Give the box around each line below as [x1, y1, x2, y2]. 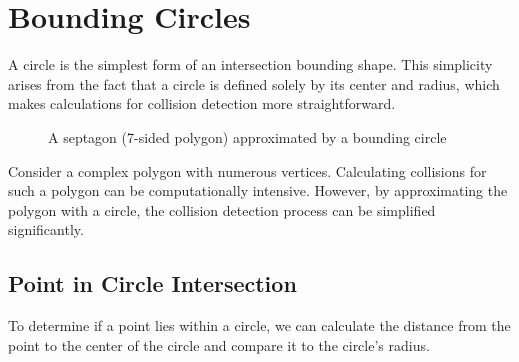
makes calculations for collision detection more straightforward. [8, 93, 396, 114]
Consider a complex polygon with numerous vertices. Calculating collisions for [8, 160, 487, 181]
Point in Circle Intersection [8, 268, 297, 299]
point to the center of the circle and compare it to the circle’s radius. [8, 334, 430, 355]
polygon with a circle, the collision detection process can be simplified [8, 199, 436, 220]
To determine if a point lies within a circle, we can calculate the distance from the [8, 315, 511, 336]
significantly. [8, 219, 84, 240]
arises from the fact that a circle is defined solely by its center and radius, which [8, 73, 500, 94]
